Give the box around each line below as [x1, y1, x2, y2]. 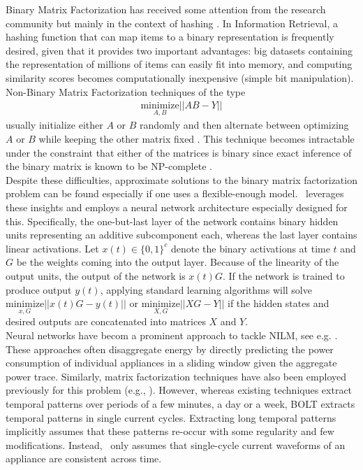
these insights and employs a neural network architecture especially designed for [6, 199, 348, 214]
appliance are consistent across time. [6, 451, 162, 466]
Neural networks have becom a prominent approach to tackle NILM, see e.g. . [6, 327, 338, 342]
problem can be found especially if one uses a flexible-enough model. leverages [6, 186, 344, 201]
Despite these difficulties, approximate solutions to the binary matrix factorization [6, 172, 357, 187]
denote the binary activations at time [170, 241, 330, 255]
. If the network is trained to [222, 268, 345, 283]
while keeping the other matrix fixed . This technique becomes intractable [38, 131, 355, 145]
